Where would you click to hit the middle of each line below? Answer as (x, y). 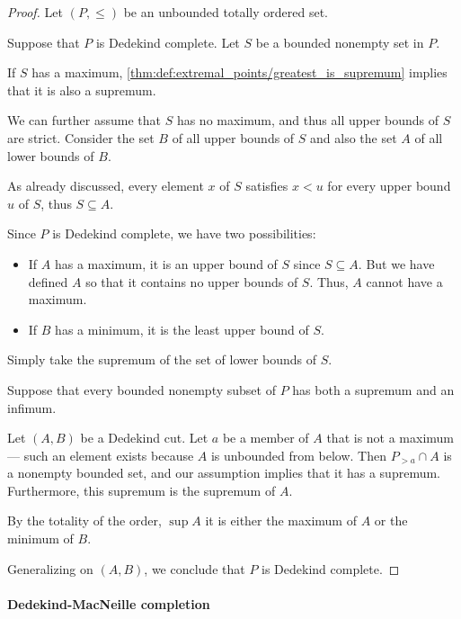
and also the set (354, 137)
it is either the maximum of (281, 520)
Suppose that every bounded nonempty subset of (142, 389)
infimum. (32, 407)
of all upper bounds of (233, 137)
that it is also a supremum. (82, 90)
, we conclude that (195, 568)
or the (391, 520)
